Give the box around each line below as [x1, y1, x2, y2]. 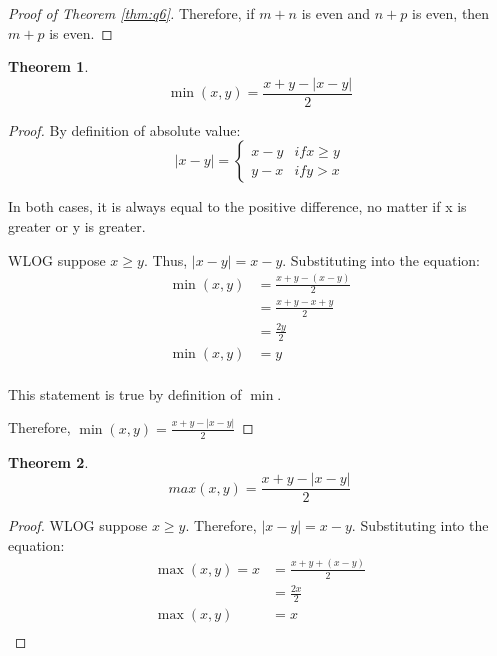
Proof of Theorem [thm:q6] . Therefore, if [8, 3, 255, 23]
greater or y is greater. [8, 216, 146, 237]
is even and [301, 3, 371, 23]
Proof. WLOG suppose [8, 515, 148, 536]
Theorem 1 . [8, 56, 89, 77]
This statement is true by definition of [8, 383, 242, 404]
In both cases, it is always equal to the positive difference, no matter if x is [8, 196, 467, 217]
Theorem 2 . [8, 451, 89, 472]
